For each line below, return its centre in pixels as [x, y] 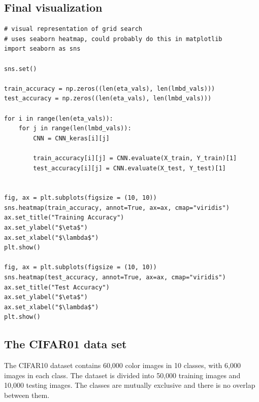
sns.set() [21, 69]
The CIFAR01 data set [66, 344]
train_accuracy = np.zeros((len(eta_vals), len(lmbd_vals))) [110, 88]
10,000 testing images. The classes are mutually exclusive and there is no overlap [130, 385]
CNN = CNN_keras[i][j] [71, 138]
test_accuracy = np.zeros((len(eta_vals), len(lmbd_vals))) [108, 99]
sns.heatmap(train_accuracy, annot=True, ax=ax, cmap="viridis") [117, 208]
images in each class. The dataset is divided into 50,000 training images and [122, 375]
